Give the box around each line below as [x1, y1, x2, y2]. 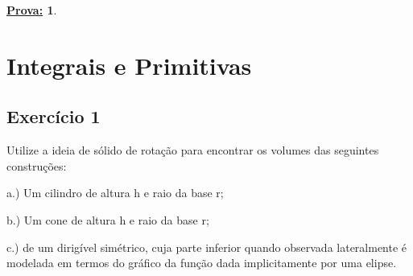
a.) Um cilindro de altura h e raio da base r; [6, 184, 224, 201]
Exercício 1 [6, 104, 101, 129]
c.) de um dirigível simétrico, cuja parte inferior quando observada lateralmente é [6, 238, 407, 255]
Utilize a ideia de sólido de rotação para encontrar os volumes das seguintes [6, 142, 379, 159]
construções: [6, 157, 67, 174]
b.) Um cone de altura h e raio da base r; [6, 211, 209, 228]
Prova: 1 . [6, 2, 57, 18]
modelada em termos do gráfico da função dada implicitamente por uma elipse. [6, 254, 397, 271]
